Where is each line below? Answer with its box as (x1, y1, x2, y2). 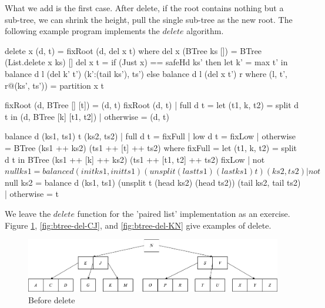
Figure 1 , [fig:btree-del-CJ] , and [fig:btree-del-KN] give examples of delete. (5, 219, 272, 231)
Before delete (28, 294, 75, 306)
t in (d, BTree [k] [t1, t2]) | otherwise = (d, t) (5, 110, 169, 122)
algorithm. (186, 25, 224, 37)
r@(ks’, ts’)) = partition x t (5, 79, 105, 91)
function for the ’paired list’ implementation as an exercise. (77, 207, 290, 219)
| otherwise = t (5, 188, 59, 200)
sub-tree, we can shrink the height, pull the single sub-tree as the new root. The (5, 13, 293, 25)
